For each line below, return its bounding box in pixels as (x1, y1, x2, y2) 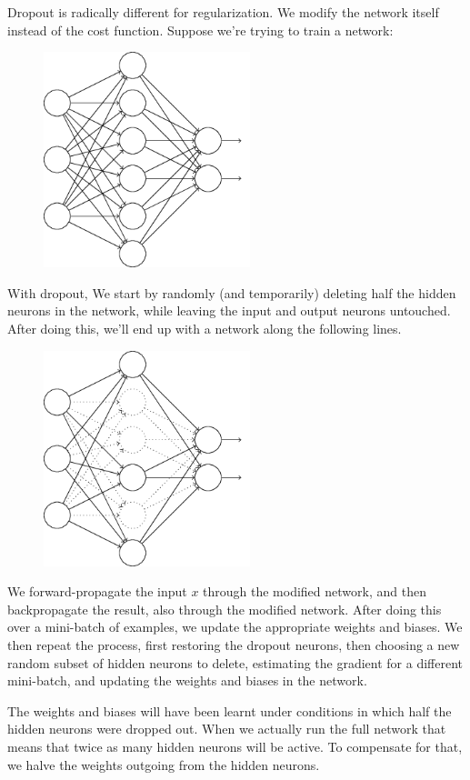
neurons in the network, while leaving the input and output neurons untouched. (7, 301, 451, 320)
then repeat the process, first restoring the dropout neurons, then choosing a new (7, 635, 460, 654)
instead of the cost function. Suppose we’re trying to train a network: (7, 20, 394, 39)
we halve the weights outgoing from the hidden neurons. (7, 755, 320, 774)
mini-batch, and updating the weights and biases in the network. (7, 671, 367, 690)
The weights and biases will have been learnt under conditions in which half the (7, 701, 452, 720)
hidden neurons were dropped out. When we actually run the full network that (7, 719, 446, 738)
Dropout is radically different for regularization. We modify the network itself (7, 3, 439, 21)
